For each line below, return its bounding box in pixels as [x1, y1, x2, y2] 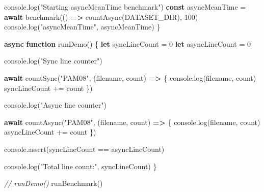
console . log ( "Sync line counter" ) [4, 55, 102, 66]
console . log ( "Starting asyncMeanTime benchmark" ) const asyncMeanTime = [4, 2, 246, 12]
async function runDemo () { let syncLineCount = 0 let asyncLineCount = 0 [4, 38, 251, 49]
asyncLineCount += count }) [4, 126, 96, 137]
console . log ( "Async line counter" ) [4, 100, 107, 110]
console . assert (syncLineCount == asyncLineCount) [4, 143, 165, 154]
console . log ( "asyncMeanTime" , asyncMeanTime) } [4, 21, 161, 32]
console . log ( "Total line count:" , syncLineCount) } [4, 161, 157, 171]
